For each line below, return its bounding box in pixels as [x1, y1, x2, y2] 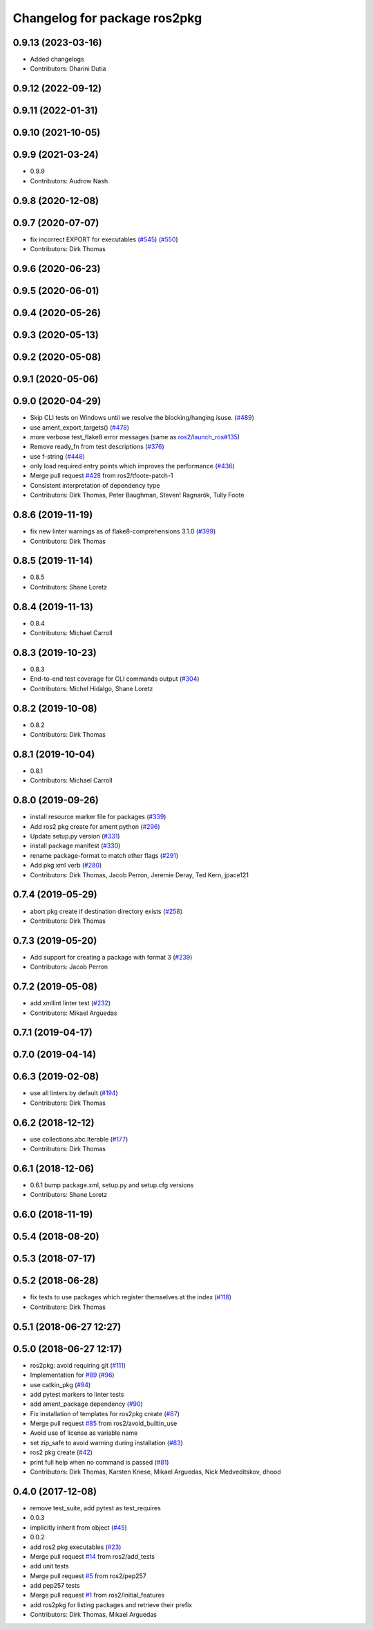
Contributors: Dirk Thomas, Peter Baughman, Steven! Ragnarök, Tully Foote [30, 491, 245, 500]
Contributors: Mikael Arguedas [30, 1009, 117, 1017]
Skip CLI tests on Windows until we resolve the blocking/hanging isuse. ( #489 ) [30, 414, 255, 422]
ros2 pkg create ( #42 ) [30, 1448, 93, 1456]
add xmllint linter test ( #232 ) [30, 999, 111, 1007]
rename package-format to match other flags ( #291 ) [30, 851, 179, 859]
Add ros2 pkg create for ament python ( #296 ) [30, 822, 160, 830]
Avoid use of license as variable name [30, 1429, 138, 1437]
